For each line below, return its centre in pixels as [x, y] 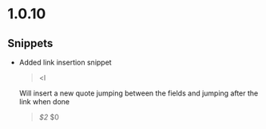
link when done [44, 102]
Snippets [30, 43]
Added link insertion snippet [66, 62]
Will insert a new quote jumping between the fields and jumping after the [139, 93]
